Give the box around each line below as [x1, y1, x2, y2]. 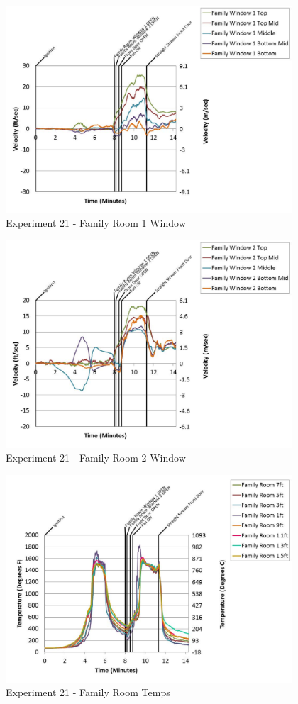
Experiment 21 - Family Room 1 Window [6, 216, 186, 230]
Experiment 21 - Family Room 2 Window [6, 450, 186, 465]
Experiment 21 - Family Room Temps [6, 685, 170, 700]
